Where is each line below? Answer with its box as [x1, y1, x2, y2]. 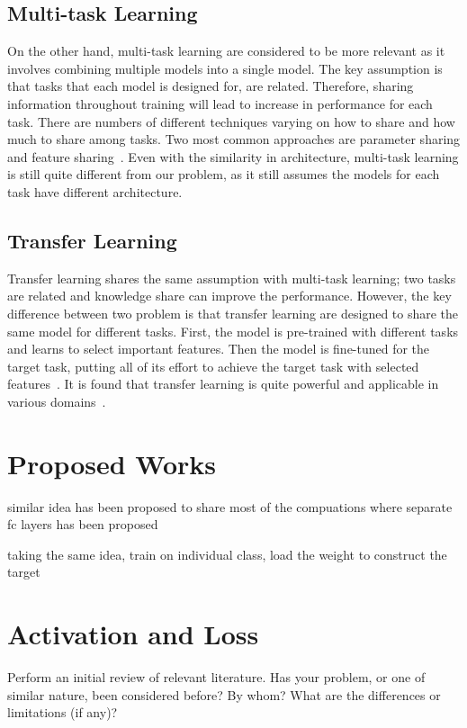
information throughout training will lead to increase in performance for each [7, 94, 433, 112]
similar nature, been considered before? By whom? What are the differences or [7, 685, 441, 704]
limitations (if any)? [7, 703, 118, 722]
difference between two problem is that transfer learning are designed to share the [7, 303, 459, 322]
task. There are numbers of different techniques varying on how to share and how [7, 112, 455, 130]
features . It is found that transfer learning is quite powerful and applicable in [7, 374, 439, 393]
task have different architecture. [7, 182, 183, 201]
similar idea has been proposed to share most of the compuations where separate [7, 497, 453, 516]
